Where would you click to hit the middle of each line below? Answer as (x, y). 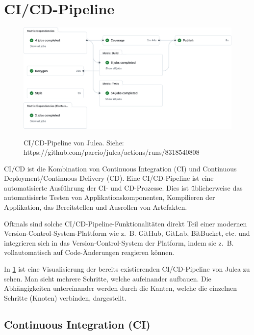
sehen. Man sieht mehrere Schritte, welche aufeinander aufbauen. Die (108, 278)
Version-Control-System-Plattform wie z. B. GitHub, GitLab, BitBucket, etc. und (127, 233)
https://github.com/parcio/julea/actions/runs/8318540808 (112, 152)
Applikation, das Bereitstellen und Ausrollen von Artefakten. (96, 207)
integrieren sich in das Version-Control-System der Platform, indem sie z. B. (119, 242)
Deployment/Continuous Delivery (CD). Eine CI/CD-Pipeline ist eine (109, 178)
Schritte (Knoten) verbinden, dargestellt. (65, 297)
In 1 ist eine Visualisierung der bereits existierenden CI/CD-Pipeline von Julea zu (127, 269)
